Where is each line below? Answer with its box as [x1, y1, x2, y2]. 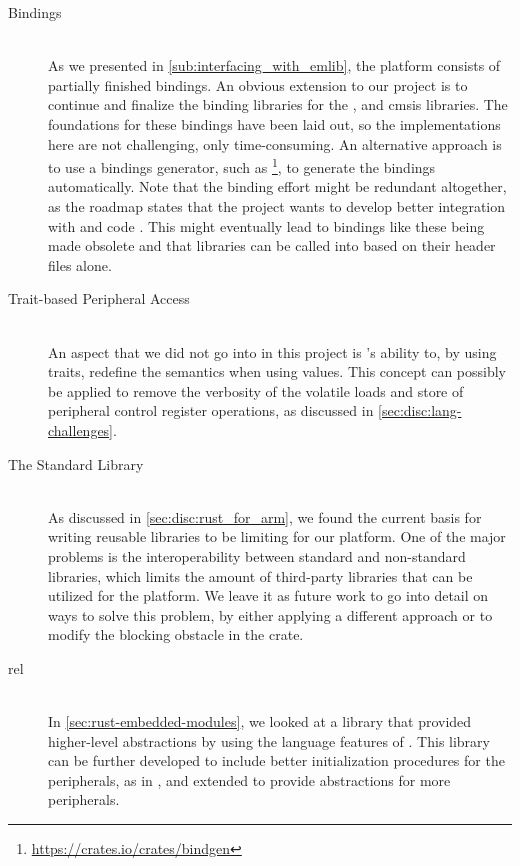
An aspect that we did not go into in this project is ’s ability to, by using [48, 341, 497, 362]
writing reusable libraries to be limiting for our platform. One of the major [48, 526, 506, 547]
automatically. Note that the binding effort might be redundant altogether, [48, 176, 507, 197]
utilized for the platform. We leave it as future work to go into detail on [48, 585, 489, 606]
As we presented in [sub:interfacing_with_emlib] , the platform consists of [48, 55, 501, 76]
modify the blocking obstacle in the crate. [48, 624, 304, 645]
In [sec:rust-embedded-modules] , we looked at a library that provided [48, 711, 472, 732]
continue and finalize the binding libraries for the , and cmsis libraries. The [48, 94, 508, 115]
